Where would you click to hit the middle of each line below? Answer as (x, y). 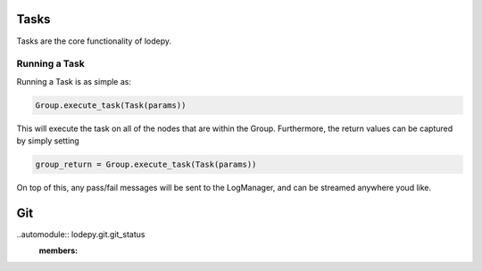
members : (58, 250)
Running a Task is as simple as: (74, 81)
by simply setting (48, 141)
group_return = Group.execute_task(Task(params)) (146, 164)
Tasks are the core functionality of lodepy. (94, 41)
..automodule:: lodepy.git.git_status (81, 234)
